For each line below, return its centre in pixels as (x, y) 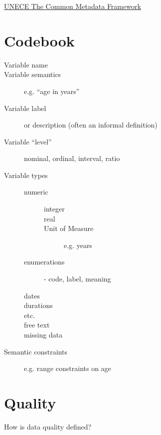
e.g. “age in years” (52, 91)
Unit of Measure (69, 228)
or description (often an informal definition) (91, 125)
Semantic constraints (36, 351)
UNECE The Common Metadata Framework (73, 6)
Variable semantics (33, 74)
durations (38, 305)
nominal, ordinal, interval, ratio (72, 158)
